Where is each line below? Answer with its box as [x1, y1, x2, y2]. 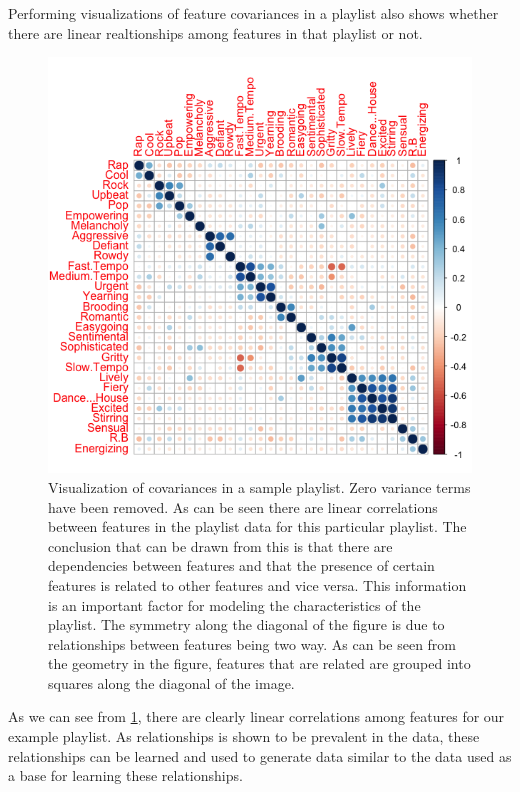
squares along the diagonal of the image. [48, 672, 295, 693]
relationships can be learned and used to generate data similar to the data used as [8, 745, 512, 766]
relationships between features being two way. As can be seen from [48, 633, 457, 654]
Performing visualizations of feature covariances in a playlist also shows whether [8, 3, 499, 23]
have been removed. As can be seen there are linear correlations [48, 496, 438, 517]
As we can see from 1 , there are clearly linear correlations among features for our [8, 706, 505, 727]
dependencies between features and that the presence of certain [48, 555, 435, 576]
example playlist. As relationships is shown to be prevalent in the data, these [8, 726, 480, 747]
